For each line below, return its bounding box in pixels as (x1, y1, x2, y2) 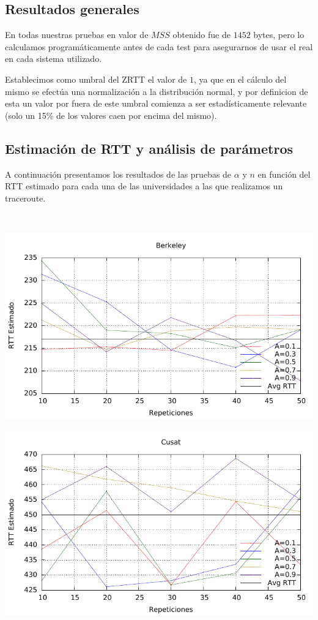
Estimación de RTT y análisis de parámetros (5, 138, 294, 157)
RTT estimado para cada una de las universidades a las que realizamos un (5, 180, 283, 192)
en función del (257, 167, 311, 180)
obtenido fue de (172, 28, 231, 41)
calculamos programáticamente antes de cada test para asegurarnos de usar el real (5, 40, 313, 53)
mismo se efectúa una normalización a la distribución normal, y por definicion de (5, 85, 308, 97)
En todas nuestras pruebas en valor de (5, 28, 149, 41)
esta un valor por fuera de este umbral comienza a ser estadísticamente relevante (5, 97, 307, 110)
